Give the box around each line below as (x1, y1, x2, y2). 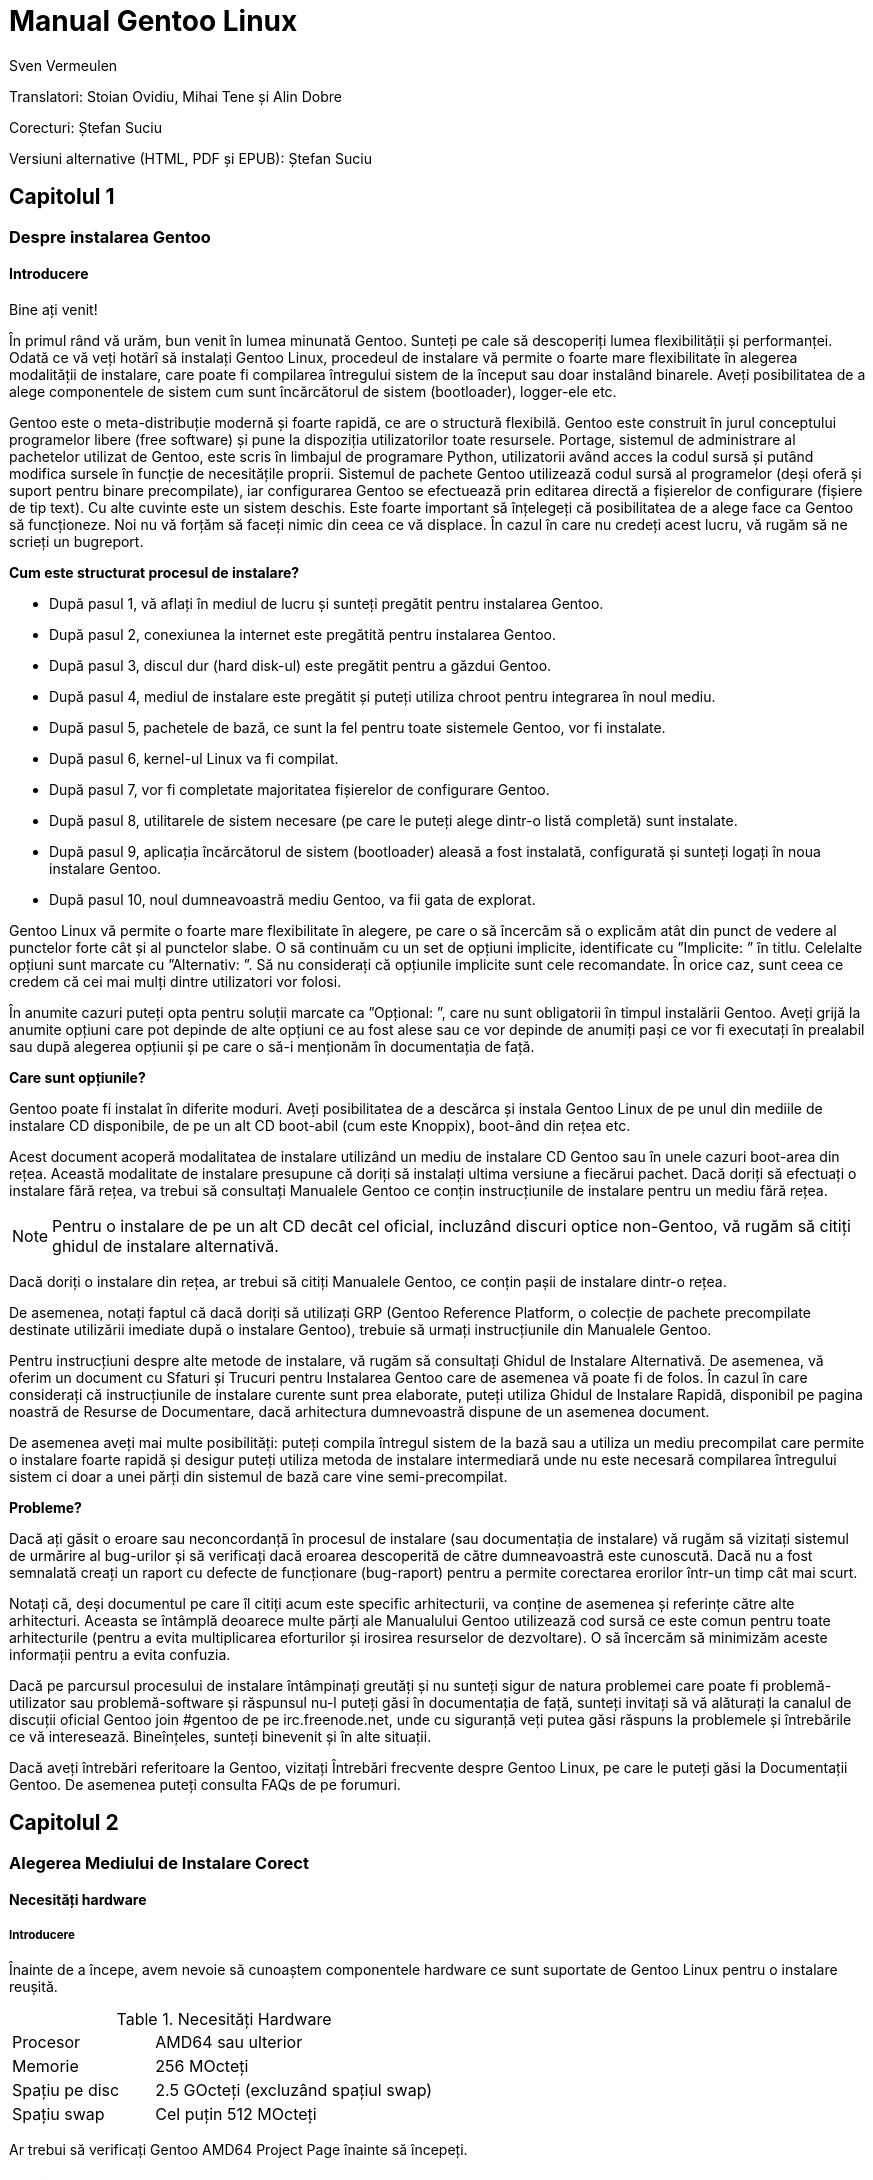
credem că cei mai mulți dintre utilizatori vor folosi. (9, 972, 342, 990)
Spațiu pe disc (12, 2080, 120, 2101)
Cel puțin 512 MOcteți (155, 2104, 317, 2125)
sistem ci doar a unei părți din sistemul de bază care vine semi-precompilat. (9, 1467, 508, 1485)
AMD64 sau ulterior (155, 2032, 303, 2053)
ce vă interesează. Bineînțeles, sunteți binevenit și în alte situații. (9, 1727, 432, 1745)
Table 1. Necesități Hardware (116, 2009, 332, 2030)
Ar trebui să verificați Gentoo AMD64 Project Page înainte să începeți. (9, 2141, 468, 2159)
